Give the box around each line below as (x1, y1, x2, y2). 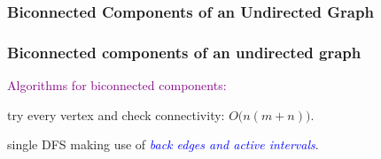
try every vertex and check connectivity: (7, 105, 225, 124)
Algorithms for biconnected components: (7, 76, 227, 95)
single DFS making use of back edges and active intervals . (7, 135, 319, 154)
